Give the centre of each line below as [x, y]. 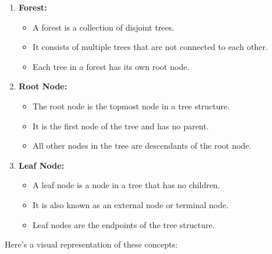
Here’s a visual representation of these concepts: [91, 244]
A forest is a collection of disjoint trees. [103, 27]
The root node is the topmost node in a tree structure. [131, 106]
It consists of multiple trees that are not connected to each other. [150, 47]
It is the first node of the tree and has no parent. [121, 126]
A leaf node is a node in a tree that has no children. [126, 185]
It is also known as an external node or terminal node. [131, 204]
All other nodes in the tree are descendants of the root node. [142, 146]
